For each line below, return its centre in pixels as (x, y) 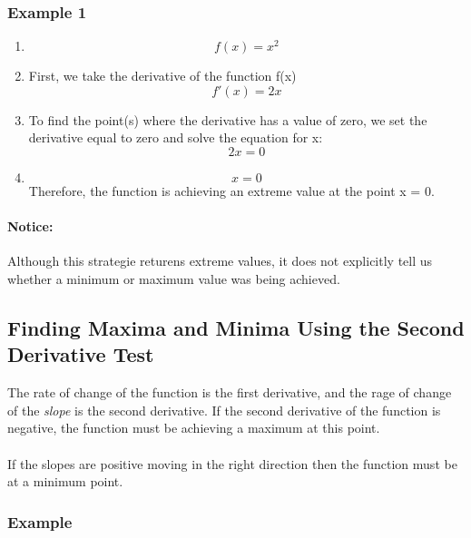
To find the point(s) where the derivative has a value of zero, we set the (228, 119)
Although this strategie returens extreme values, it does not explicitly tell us (220, 261)
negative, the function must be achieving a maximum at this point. (194, 428)
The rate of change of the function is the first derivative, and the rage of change (230, 392)
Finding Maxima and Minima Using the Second (236, 327)
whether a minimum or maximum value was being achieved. (174, 278)
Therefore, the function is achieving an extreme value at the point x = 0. (231, 191)
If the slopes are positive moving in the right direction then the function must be (232, 463)
